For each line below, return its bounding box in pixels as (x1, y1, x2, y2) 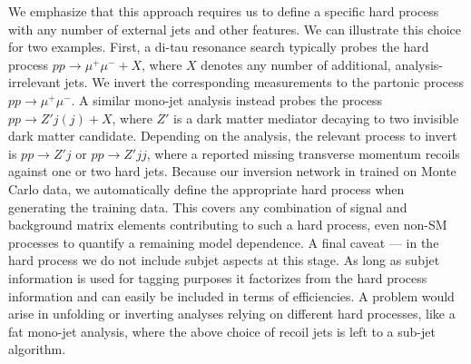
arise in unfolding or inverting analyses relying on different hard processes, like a (8, 304, 456, 323)
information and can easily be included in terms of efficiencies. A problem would (8, 286, 455, 305)
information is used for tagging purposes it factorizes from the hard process (8, 268, 427, 287)
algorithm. (8, 339, 66, 359)
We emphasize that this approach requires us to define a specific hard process (8, 2, 439, 20)
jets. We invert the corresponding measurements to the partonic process (64, 73, 465, 92)
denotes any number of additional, (201, 54, 391, 74)
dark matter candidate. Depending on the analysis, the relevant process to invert (8, 126, 457, 145)
